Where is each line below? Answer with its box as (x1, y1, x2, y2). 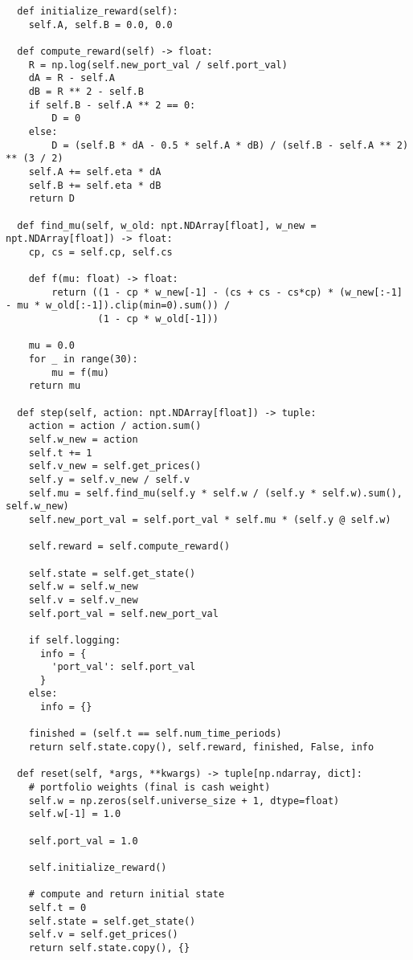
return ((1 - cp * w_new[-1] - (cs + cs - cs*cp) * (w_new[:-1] (51, 286, 403, 298)
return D (28, 193, 75, 205)
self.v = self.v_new (28, 594, 138, 606)
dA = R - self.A (28, 72, 116, 84)
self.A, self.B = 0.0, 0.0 (28, 18, 173, 31)
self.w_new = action (28, 434, 138, 445)
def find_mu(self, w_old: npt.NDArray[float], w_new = (17, 219, 317, 231)
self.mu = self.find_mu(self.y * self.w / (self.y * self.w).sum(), (28, 487, 403, 499)
